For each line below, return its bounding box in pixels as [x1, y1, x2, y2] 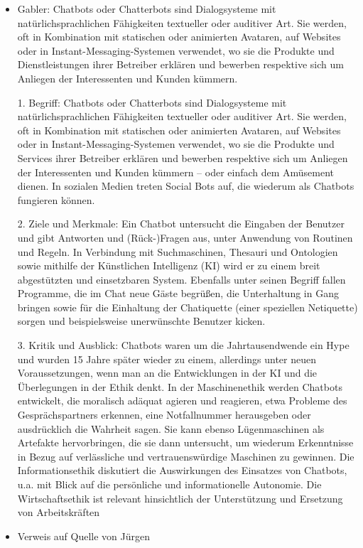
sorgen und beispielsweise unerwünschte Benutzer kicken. [17, 313, 266, 328]
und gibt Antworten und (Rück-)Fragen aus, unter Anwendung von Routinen [17, 230, 353, 245]
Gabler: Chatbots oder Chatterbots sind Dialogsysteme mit [17, 1, 276, 16]
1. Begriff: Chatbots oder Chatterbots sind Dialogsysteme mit [17, 95, 287, 109]
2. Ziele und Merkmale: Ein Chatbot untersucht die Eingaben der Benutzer [17, 216, 345, 231]
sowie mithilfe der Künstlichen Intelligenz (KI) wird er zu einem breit [17, 258, 320, 273]
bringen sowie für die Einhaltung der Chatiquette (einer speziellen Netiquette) [17, 299, 358, 314]
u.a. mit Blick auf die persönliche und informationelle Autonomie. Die [17, 477, 322, 491]
